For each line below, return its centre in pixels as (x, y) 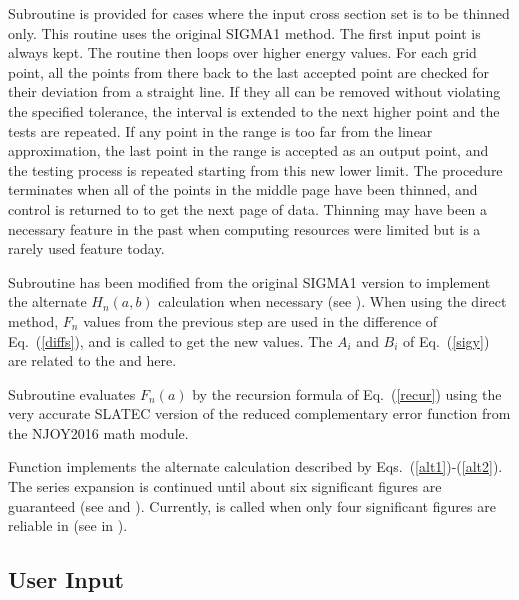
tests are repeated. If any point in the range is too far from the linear (220, 130)
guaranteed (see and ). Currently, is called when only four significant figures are (252, 505)
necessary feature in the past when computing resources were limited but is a (244, 228)
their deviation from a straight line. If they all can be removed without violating (254, 91)
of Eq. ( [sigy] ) (446, 340)
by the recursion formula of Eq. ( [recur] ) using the (347, 393)
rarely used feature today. (86, 248)
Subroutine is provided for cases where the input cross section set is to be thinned (259, 13)
